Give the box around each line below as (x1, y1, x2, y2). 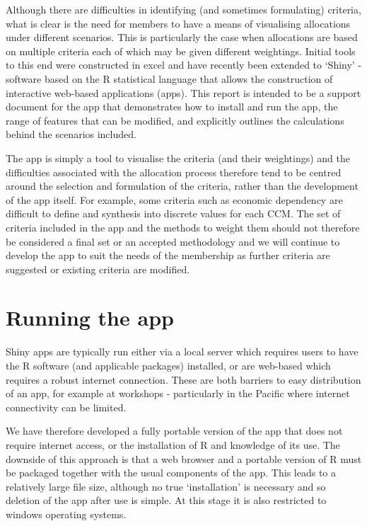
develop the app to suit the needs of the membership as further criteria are (6, 248, 330, 263)
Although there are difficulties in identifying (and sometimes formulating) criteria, (6, 2, 361, 16)
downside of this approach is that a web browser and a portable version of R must (6, 451, 362, 466)
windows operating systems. (6, 506, 127, 521)
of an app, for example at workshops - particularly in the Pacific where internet (6, 386, 350, 401)
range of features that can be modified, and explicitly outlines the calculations (6, 113, 344, 127)
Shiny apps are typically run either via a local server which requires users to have (6, 344, 359, 359)
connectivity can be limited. (6, 399, 127, 414)
